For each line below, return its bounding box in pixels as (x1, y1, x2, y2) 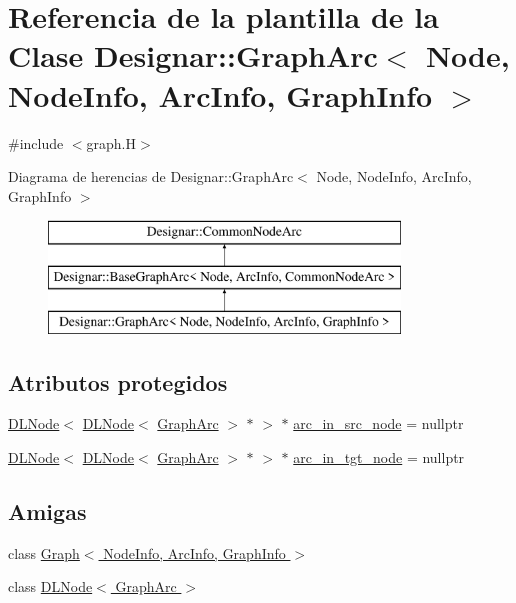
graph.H (86, 132, 137, 153)
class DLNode (8, 576, 93, 597)
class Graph (8, 542, 80, 563)
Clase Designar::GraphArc (8, 35, 378, 76)
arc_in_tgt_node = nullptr (293, 447, 465, 468)
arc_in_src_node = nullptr (293, 413, 464, 434)
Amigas (8, 496, 87, 527)
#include (8, 132, 64, 153)
